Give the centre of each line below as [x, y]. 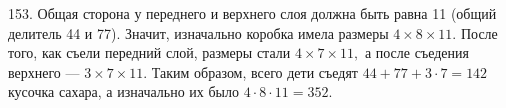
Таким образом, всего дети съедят [254, 71]
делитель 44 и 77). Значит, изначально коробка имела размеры [198, 32]
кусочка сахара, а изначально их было [123, 91]
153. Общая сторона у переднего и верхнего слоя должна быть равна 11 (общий [252, 13]
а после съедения [416, 52]
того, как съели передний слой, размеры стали [149, 52]
